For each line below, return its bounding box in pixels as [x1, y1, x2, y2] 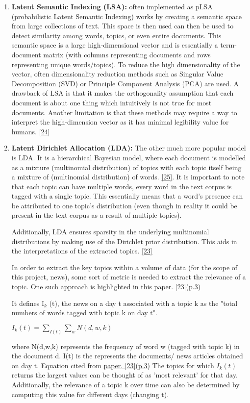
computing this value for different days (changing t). [11, 389, 169, 399]
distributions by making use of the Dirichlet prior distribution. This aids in [11, 236, 237, 246]
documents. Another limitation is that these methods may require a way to [11, 107, 237, 117]
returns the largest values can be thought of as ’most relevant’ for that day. [11, 370, 238, 380]
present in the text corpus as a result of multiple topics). [11, 210, 182, 220]
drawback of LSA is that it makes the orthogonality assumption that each [11, 88, 234, 98]
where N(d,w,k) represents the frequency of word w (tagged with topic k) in [11, 341, 240, 351]
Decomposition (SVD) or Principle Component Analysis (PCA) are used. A [11, 78, 239, 88]
